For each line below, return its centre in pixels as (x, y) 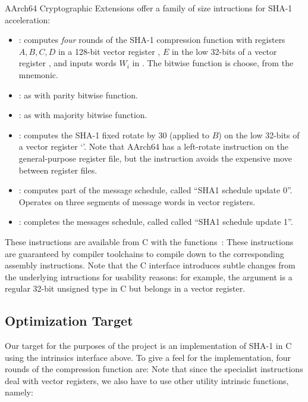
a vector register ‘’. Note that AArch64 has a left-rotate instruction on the (153, 146)
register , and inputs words (67, 63)
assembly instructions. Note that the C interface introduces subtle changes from (150, 265)
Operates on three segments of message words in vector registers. (137, 201)
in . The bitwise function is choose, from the (213, 63)
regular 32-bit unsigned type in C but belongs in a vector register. (125, 288)
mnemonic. (38, 74)
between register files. (58, 170)
